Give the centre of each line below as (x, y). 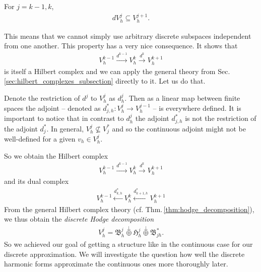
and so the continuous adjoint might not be (179, 128)
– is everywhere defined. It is (197, 108)
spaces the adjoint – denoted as (52, 108)
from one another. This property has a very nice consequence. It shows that (121, 46)
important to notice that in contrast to (64, 118)
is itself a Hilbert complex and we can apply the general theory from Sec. (117, 71)
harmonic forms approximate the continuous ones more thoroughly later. (116, 264)
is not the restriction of (221, 118)
